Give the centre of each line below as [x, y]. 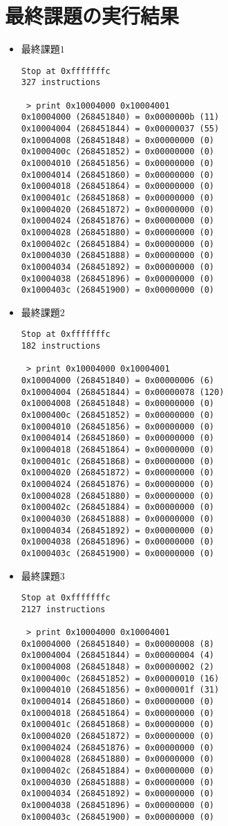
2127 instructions [63, 609]
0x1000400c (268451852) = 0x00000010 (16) [120, 678]
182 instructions [61, 346]
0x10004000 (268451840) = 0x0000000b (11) [120, 117]
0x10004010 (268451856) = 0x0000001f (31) [120, 690]
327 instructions [61, 83]
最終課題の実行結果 [92, 16]
